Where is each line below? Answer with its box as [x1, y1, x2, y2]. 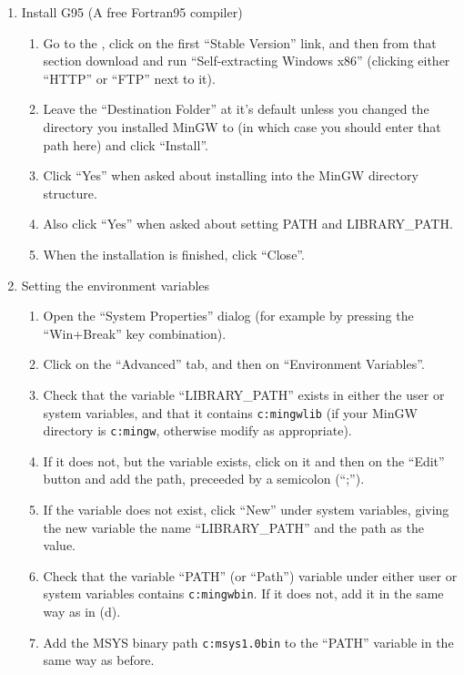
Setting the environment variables [21, 275, 210, 294]
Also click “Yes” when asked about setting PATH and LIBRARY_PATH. [43, 214, 453, 233]
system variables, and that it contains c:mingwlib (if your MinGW [43, 403, 418, 422]
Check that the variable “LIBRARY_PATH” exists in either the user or [43, 384, 445, 404]
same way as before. [43, 650, 155, 670]
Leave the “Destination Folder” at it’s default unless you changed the [43, 99, 429, 118]
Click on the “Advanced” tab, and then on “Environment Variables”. [43, 354, 425, 373]
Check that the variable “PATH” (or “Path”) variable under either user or [43, 566, 458, 585]
